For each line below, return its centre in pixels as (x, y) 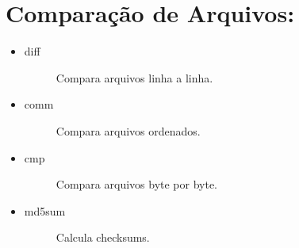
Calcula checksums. (103, 237)
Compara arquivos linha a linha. (134, 77)
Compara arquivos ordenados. (128, 130)
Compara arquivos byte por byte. (137, 184)
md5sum (45, 210)
